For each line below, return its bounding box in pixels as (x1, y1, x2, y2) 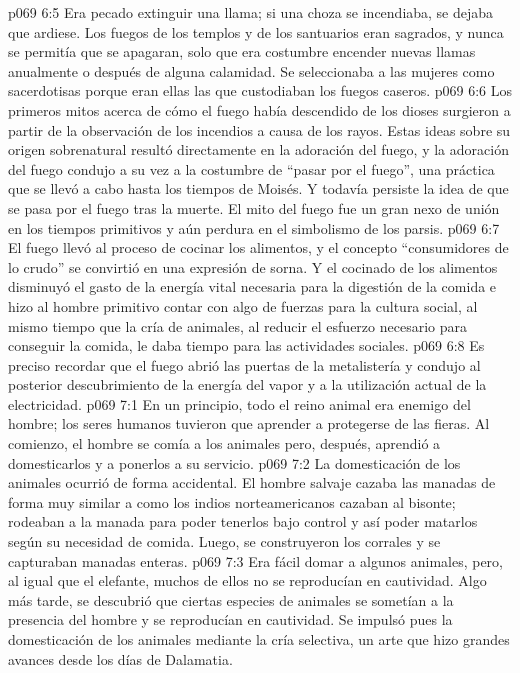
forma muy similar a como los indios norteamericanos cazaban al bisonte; (8, 491, 456, 512)
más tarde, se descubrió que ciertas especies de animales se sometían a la (8, 589, 454, 610)
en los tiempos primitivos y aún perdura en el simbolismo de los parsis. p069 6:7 (8, 217, 500, 238)
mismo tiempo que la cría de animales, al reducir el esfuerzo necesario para (8, 315, 467, 336)
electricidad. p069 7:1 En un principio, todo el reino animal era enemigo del (8, 393, 471, 414)
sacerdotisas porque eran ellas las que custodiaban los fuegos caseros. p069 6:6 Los (8, 80, 512, 101)
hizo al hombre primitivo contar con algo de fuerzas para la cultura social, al (8, 295, 478, 316)
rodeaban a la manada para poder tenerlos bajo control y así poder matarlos (8, 511, 478, 532)
